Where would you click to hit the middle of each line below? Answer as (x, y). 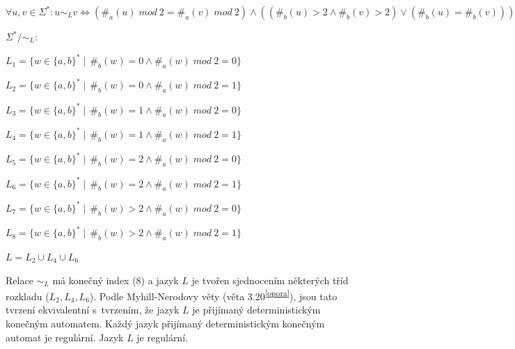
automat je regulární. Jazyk (65, 337)
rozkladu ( (27, 296)
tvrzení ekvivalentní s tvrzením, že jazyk (93, 310)
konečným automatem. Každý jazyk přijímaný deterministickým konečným (165, 323)
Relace (19, 280)
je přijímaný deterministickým (256, 310)
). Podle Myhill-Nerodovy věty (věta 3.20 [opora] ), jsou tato (213, 295)
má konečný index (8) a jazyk (116, 280)
